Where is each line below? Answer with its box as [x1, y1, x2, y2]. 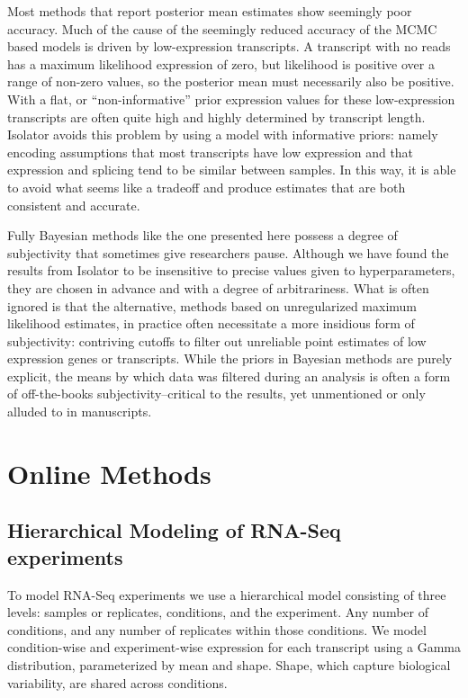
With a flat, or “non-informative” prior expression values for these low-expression [7, 89, 455, 108]
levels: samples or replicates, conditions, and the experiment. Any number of [7, 603, 428, 622]
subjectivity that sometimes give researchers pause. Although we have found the [7, 243, 449, 262]
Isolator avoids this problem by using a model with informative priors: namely [7, 125, 438, 144]
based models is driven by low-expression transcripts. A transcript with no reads [7, 37, 451, 56]
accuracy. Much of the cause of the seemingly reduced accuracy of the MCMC [7, 19, 437, 38]
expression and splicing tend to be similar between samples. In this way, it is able [7, 160, 456, 179]
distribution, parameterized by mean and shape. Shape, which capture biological [7, 656, 451, 674]
